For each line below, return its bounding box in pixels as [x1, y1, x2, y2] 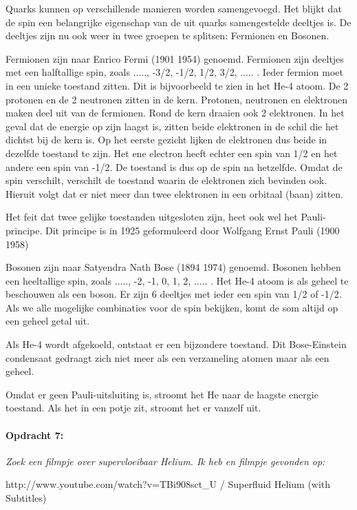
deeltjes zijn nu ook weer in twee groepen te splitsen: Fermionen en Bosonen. [6, 28, 329, 43]
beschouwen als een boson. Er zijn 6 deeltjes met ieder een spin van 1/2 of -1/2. [6, 287, 342, 301]
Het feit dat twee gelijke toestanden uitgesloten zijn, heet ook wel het [6, 210, 298, 224]
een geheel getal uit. [6, 314, 90, 328]
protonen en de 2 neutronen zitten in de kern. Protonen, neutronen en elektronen [6, 92, 348, 106]
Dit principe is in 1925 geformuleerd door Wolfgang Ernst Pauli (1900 [45, 223, 340, 237]
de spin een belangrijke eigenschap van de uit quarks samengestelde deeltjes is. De [6, 14, 351, 29]
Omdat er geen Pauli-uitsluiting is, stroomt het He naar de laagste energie [6, 387, 318, 401]
